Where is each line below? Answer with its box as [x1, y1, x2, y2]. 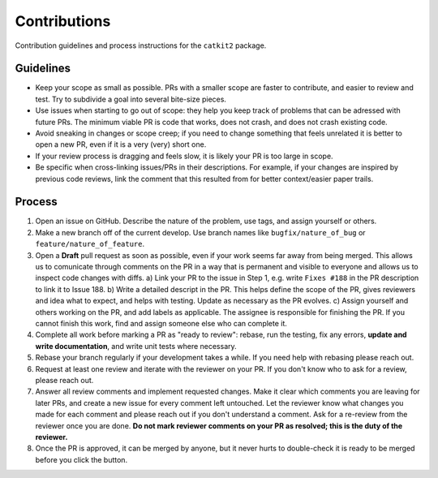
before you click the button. [35, 454, 128, 464]
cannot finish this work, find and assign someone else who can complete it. [35, 319, 288, 328]
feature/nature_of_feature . [35, 239, 145, 249]
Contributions [15, 12, 111, 30]
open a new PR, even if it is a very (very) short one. [35, 140, 207, 149]
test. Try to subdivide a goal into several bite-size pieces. [35, 94, 227, 104]
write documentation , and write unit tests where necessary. [35, 341, 237, 351]
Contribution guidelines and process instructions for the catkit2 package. [15, 41, 267, 50]
